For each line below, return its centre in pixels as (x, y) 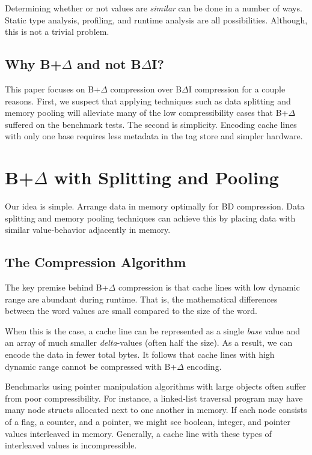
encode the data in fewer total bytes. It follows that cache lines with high (140, 354)
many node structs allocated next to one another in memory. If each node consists (156, 410)
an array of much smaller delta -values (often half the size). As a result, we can (149, 342)
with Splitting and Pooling (166, 177)
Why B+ (33, 64)
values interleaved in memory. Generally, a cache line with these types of (138, 433)
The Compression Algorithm (96, 262)
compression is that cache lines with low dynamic (209, 287)
